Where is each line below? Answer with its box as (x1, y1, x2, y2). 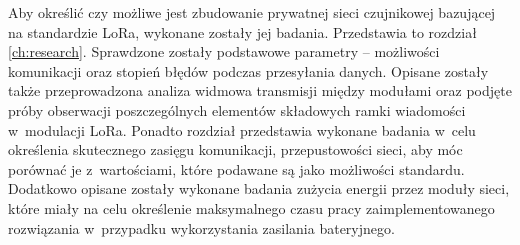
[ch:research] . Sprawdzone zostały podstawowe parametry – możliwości (8, 41, 440, 62)
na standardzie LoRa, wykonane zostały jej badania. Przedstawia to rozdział (8, 21, 477, 42)
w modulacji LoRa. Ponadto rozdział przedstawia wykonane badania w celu (8, 119, 476, 140)
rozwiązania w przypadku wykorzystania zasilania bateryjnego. (8, 217, 395, 238)
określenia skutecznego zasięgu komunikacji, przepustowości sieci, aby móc (8, 139, 463, 160)
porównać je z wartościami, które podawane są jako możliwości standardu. (8, 158, 465, 179)
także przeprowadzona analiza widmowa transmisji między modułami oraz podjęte (8, 80, 512, 101)
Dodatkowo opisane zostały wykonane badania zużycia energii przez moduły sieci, (8, 178, 510, 199)
